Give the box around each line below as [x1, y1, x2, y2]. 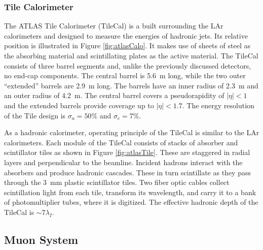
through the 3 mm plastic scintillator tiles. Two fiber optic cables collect [4, 177, 230, 188]
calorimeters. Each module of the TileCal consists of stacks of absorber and [4, 137, 238, 147]
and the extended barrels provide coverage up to [4, 100, 154, 110]
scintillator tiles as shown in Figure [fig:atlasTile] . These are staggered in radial [4, 147, 250, 158]
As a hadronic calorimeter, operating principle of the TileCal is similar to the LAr [4, 127, 259, 138]
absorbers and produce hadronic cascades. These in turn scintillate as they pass [4, 167, 251, 177]
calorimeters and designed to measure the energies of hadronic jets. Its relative [4, 30, 248, 41]
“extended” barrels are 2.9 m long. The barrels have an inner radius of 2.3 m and [4, 80, 258, 90]
